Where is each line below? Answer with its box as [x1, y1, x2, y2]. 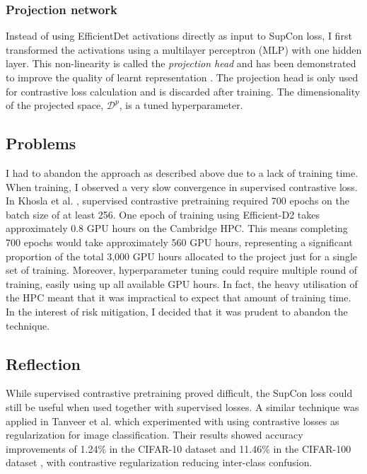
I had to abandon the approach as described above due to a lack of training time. [6, 165, 359, 180]
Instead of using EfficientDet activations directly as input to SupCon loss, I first [6, 28, 352, 43]
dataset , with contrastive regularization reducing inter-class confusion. [6, 455, 313, 470]
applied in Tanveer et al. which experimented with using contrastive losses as [6, 413, 339, 428]
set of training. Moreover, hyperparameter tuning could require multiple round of [6, 262, 358, 277]
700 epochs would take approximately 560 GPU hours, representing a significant [6, 234, 353, 249]
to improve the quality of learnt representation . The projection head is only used [6, 70, 359, 84]
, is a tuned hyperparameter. [119, 98, 243, 112]
